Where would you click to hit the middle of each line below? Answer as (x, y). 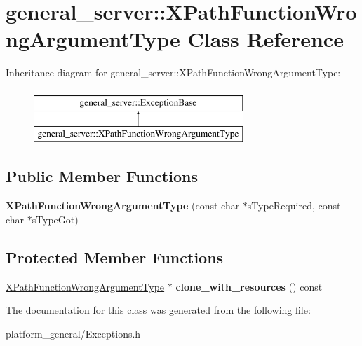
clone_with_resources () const (249, 286)
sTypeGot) (55, 219)
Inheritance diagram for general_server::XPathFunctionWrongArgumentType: (173, 72)
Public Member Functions (102, 176)
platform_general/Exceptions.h (73, 333)
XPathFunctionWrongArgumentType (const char (123, 206)
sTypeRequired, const (294, 206)
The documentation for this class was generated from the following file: (158, 310)
